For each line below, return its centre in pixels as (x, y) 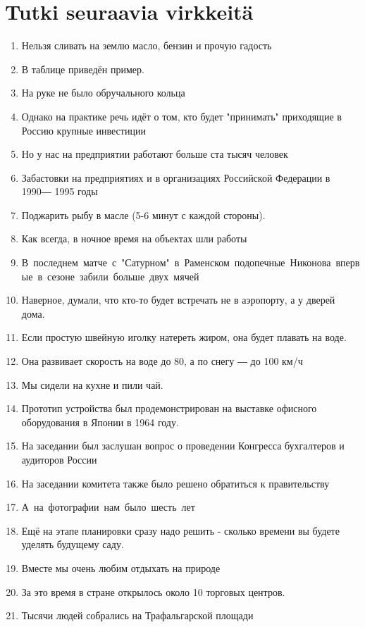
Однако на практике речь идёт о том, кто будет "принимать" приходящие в (181, 116)
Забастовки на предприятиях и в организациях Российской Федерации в (176, 177)
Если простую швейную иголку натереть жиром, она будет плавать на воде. (184, 337)
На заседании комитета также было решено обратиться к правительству (175, 483)
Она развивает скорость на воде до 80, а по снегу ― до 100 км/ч (162, 361)
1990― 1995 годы (60, 191)
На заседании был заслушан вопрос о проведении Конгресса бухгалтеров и (183, 446)
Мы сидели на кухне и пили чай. (92, 384)
